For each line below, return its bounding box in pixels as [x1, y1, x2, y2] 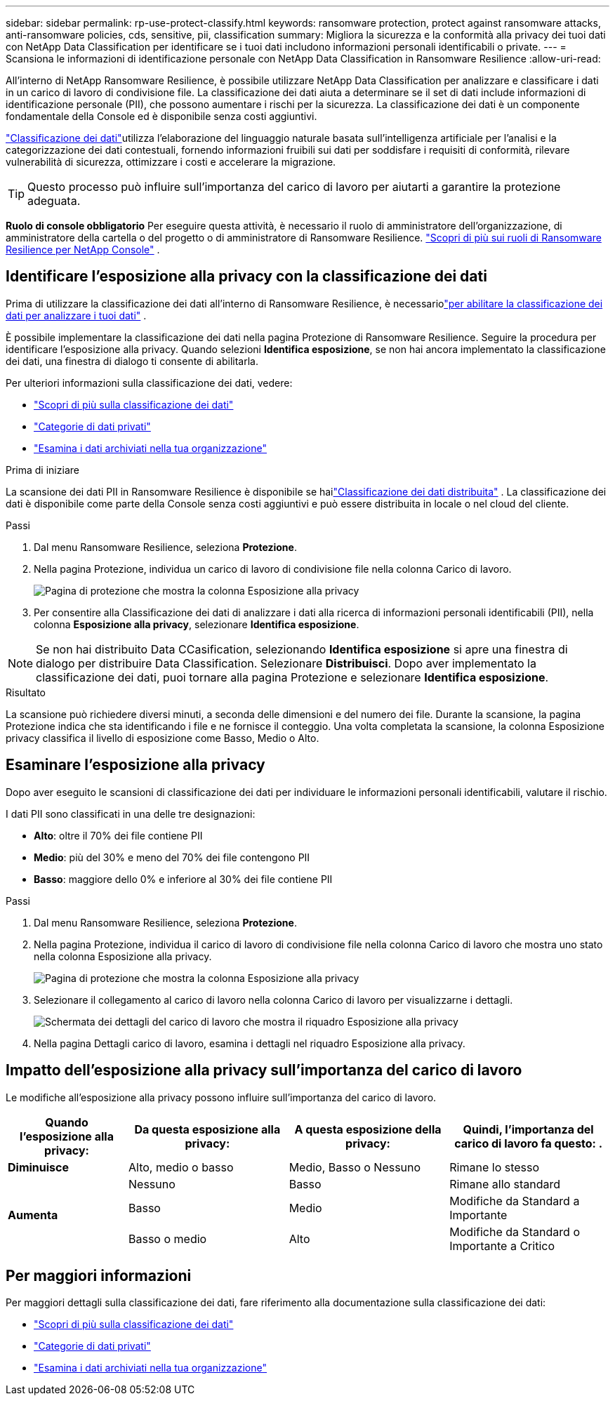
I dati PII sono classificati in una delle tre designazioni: [6, 807, 256, 820]
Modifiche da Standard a [449, 1193, 580, 1208]
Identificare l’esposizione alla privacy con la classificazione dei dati [6, 267, 487, 286]
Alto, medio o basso [128, 1160, 234, 1174]
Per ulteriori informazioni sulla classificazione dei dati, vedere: [6, 376, 293, 389]
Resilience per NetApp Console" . [6, 244, 160, 255]
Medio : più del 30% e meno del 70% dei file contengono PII [34, 851, 310, 863]
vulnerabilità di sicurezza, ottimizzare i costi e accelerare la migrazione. [6, 156, 336, 168]
